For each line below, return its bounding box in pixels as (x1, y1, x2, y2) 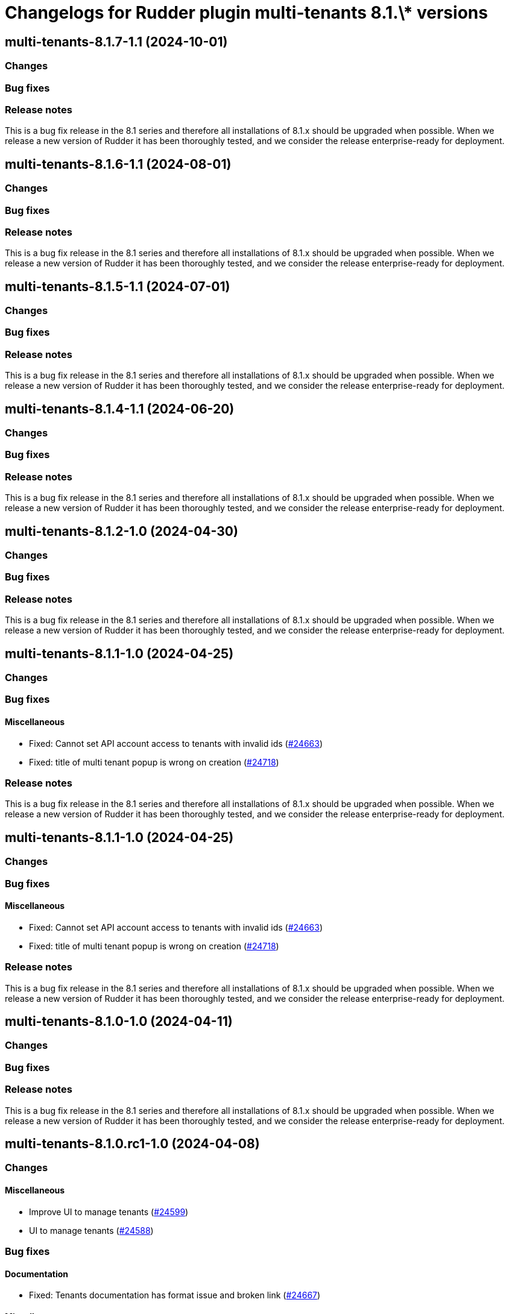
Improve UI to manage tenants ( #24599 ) (29, 1206, 189, 1217)
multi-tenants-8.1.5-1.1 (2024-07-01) (5, 278, 230, 294)
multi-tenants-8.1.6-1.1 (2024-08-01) (5, 156, 232, 172)
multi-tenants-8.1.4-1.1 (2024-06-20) (5, 401, 235, 417)
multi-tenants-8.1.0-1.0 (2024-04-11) (5, 1013, 233, 1029)
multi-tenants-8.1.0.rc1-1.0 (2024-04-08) (5, 1136, 260, 1151)
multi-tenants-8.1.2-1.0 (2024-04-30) (5, 523, 238, 539)
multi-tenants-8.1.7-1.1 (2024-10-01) (5, 34, 228, 49)
